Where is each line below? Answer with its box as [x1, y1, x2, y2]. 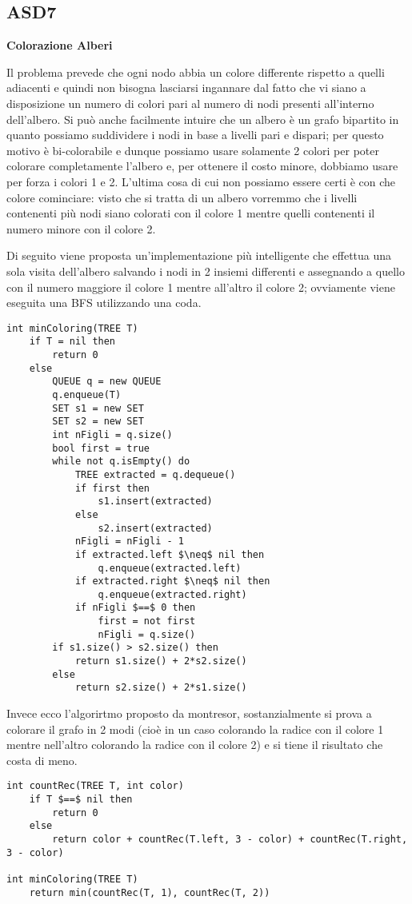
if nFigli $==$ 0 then [74, 602, 196, 614]
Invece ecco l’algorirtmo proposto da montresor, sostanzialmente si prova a [6, 705, 372, 722]
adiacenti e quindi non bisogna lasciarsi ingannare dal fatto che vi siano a [6, 79, 366, 96]
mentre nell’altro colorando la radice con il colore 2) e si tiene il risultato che [6, 736, 383, 753]
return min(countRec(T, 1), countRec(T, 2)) [29, 886, 270, 898]
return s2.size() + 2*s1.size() [74, 682, 247, 694]
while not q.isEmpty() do [52, 456, 190, 468]
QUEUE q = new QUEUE [52, 376, 162, 388]
